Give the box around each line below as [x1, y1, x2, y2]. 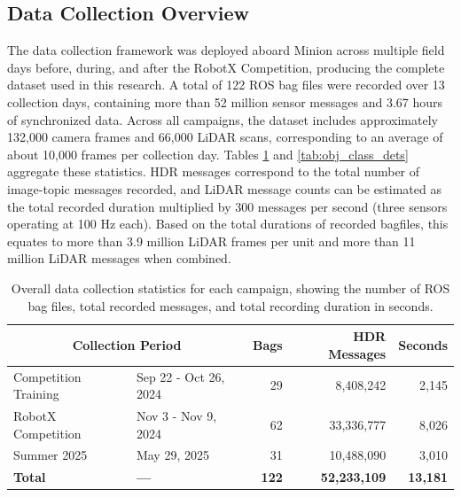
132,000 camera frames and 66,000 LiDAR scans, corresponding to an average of [7, 128, 443, 146]
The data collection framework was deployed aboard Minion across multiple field [7, 41, 445, 59]
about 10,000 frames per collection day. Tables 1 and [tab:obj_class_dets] [7, 144, 409, 163]
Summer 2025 [13, 446, 88, 464]
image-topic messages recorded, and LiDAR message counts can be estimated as [7, 179, 441, 198]
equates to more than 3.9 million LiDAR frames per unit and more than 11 [7, 231, 416, 250]
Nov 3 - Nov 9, [136, 406, 217, 424]
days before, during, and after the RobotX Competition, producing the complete [7, 58, 445, 76]
